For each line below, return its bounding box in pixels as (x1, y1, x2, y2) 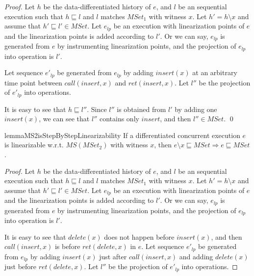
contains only (99, 113, 139, 124)
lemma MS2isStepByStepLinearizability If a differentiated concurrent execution (4, 130, 240, 140)
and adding (179, 251, 213, 261)
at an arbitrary (192, 67, 237, 78)
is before (54, 241, 80, 251)
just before (4, 261, 37, 272)
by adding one (175, 104, 217, 114)
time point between (4, 77, 62, 87)
